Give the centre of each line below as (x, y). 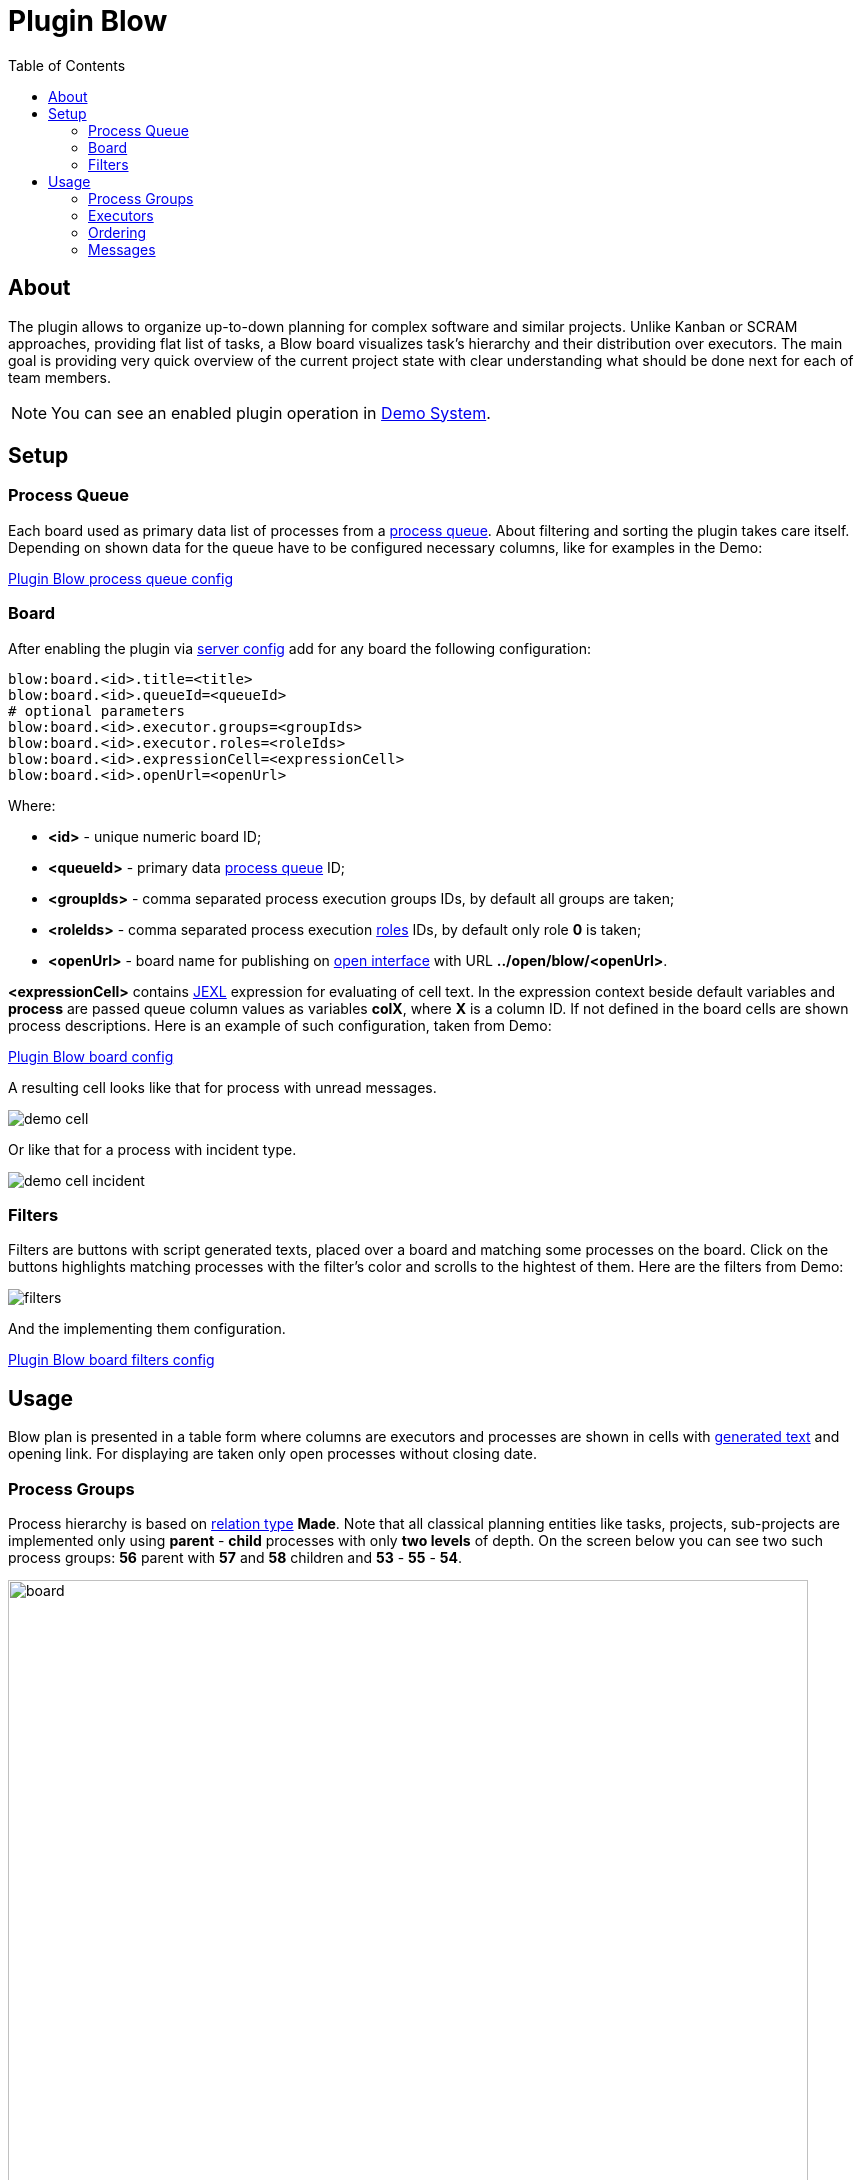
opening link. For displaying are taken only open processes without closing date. (272, 1454)
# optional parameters (97, 710)
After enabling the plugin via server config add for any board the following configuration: (299, 648)
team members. (59, 377)
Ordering (117, 232)
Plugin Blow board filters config (111, 1360)
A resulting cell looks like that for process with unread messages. (222, 1087)
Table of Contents (67, 65)
